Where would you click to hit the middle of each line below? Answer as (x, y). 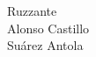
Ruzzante (32, 11)
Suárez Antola (45, 45)
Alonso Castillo (48, 28)
